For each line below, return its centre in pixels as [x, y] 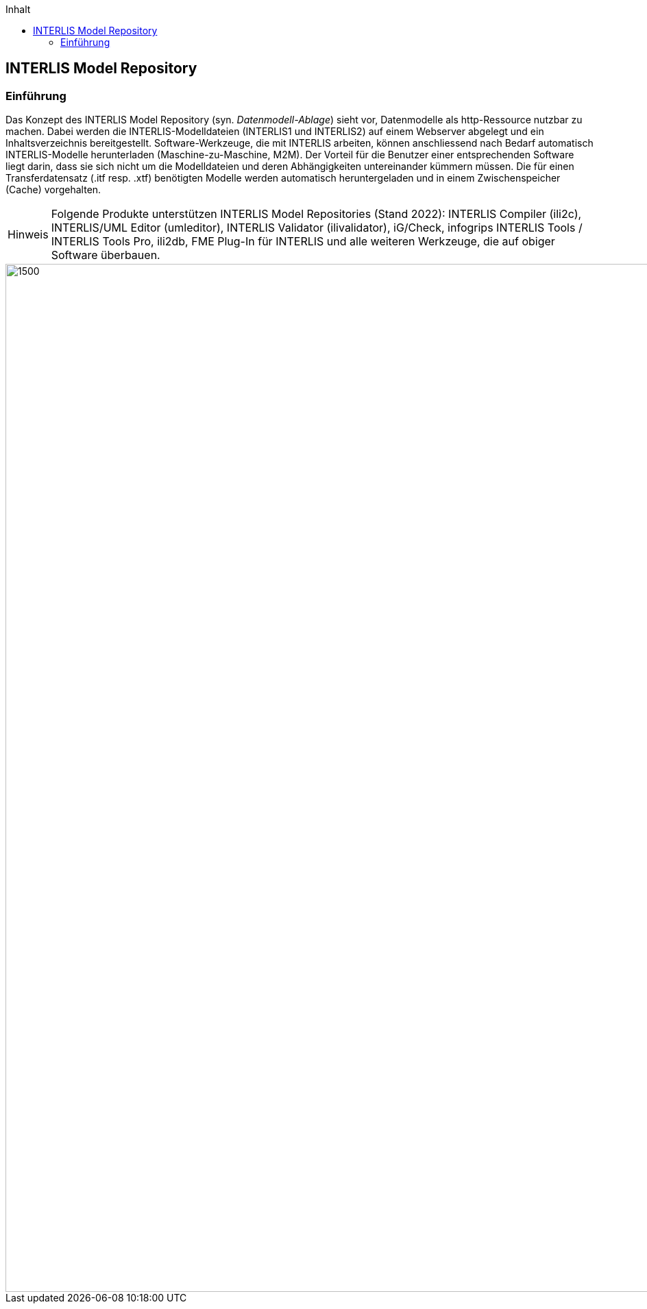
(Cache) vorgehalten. [53, 190]
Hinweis [28, 235]
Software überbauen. [106, 255]
